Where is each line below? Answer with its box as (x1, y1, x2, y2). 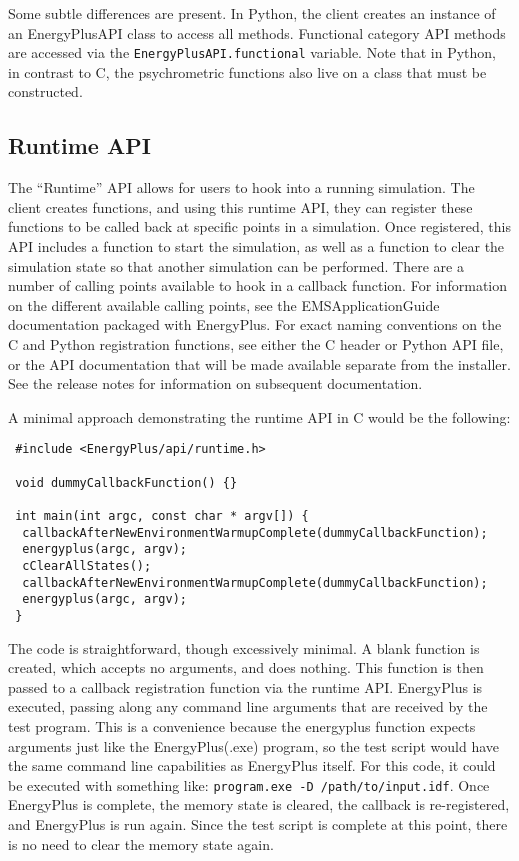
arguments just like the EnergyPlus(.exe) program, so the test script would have (8, 735, 500, 756)
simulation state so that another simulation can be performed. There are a (8, 255, 464, 276)
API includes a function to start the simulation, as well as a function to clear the (8, 236, 505, 257)
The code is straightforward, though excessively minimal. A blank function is (8, 637, 480, 658)
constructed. (8, 81, 83, 102)
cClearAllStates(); (22, 558, 152, 573)
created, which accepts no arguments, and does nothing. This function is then (8, 657, 484, 678)
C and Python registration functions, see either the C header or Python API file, (8, 333, 504, 354)
